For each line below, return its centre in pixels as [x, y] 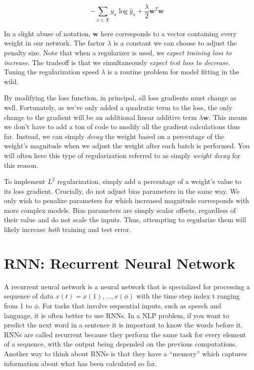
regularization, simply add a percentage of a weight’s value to [149, 181]
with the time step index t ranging [188, 296]
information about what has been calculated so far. [80, 363]
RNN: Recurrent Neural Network [120, 263]
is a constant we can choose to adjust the [175, 43]
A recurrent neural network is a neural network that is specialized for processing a [127, 286]
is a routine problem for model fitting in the [173, 72]
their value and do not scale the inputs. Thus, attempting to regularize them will [125, 220]
